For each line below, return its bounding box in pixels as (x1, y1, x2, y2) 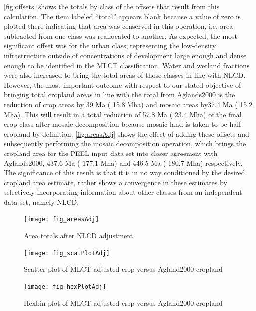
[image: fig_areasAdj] (24, 216, 99, 223)
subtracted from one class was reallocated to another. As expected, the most (4, 30, 238, 41)
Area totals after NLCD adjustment (24, 230, 133, 241)
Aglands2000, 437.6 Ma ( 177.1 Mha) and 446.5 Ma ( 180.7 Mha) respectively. (4, 157, 243, 168)
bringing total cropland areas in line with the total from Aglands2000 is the (4, 89, 235, 100)
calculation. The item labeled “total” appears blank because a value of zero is (4, 11, 241, 21)
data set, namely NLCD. (4, 196, 79, 207)
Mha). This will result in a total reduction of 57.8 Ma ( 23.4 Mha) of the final (4, 109, 242, 119)
